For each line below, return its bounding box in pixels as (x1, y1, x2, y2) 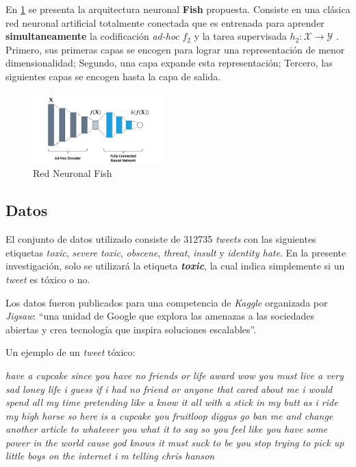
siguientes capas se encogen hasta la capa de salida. (5, 69, 221, 83)
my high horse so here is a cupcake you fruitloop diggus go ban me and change (5, 408, 333, 422)
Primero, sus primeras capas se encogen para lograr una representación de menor (5, 42, 345, 56)
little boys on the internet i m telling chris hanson (5, 448, 215, 463)
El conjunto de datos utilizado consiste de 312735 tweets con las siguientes (5, 232, 316, 246)
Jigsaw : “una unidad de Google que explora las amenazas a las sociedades (5, 309, 315, 323)
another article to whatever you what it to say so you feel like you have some (5, 422, 328, 436)
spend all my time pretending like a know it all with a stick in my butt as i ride (5, 395, 338, 409)
